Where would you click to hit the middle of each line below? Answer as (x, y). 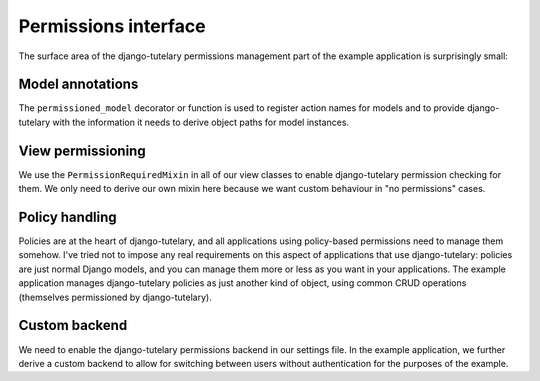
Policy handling (67, 216)
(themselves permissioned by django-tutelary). (115, 297)
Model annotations (78, 84)
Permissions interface (112, 26)
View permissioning (82, 150)
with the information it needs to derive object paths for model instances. (201, 122)
